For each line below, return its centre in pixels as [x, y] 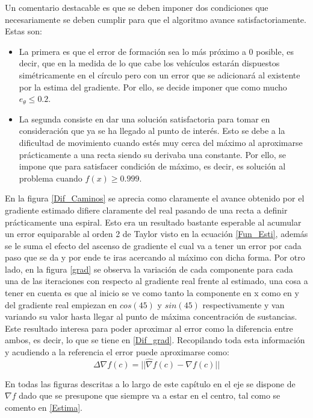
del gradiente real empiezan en [61, 304]
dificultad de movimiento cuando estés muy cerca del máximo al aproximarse [161, 142]
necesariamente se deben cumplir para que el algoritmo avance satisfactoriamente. [156, 19]
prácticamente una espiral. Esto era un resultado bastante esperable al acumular [153, 222]
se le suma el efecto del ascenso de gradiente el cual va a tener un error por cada [153, 245]
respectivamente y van [243, 304]
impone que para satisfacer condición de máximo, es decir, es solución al [152, 166]
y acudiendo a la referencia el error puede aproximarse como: [117, 352]
